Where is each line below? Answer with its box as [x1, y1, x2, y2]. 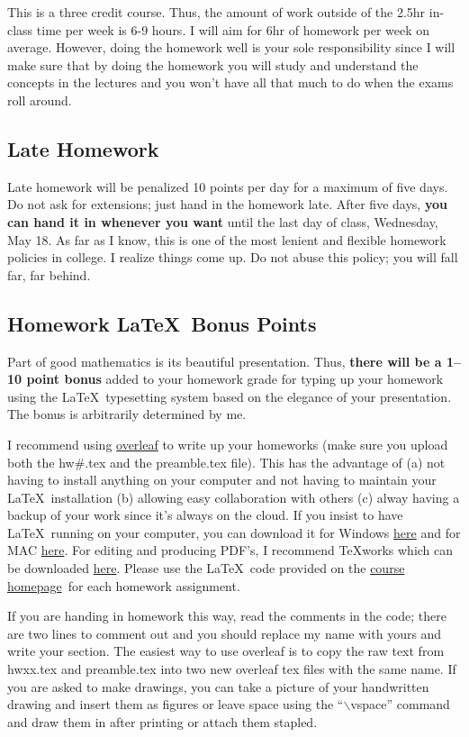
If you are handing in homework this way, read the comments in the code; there [7, 606, 446, 625]
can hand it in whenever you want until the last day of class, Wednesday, [7, 212, 438, 231]
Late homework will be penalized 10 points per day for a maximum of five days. [7, 177, 448, 196]
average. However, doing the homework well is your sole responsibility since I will [7, 38, 455, 57]
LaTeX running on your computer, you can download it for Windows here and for [7, 523, 461, 541]
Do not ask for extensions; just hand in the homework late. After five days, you [7, 195, 447, 214]
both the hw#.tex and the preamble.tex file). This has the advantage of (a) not [7, 452, 446, 471]
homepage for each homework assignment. [7, 576, 240, 595]
